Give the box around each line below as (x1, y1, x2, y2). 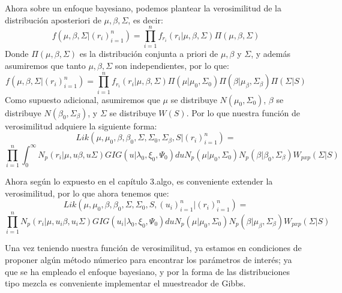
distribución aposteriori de (5, 13, 101, 26)
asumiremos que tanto (5, 59, 86, 71)
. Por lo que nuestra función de (186, 106, 301, 119)
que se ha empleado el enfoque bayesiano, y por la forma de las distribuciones (5, 265, 290, 277)
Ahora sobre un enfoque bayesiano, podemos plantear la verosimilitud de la (5, 2, 281, 14)
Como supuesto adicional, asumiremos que (5, 93, 160, 105)
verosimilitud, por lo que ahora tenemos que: (5, 186, 169, 199)
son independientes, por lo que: (115, 59, 229, 71)
